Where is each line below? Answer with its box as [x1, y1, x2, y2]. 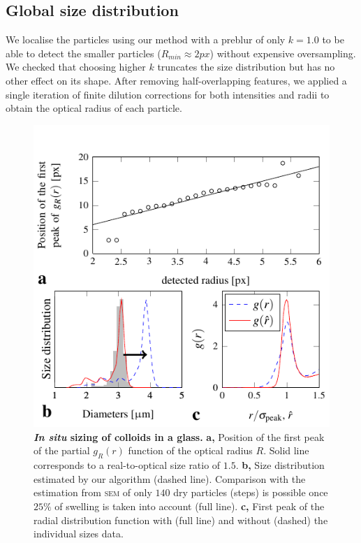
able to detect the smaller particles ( [6, 45, 161, 60]
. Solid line [263, 443, 309, 458]
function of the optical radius [128, 443, 253, 458]
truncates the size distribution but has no [157, 59, 335, 74]
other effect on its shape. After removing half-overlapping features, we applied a [6, 73, 347, 87]
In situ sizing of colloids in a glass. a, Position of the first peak [34, 429, 325, 444]
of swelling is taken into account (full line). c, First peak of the [54, 499, 325, 514]
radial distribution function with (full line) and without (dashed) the [34, 512, 328, 527]
